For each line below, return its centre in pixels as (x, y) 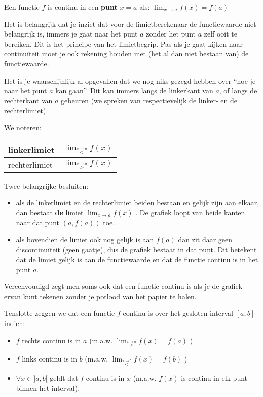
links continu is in (50, 359)
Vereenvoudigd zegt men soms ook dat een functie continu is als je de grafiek (123, 286)
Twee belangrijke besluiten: (46, 185)
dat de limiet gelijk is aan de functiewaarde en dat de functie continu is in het (137, 259)
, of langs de (238, 91)
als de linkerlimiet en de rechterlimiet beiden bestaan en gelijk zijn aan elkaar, (138, 203)
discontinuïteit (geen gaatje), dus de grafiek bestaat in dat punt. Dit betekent (136, 249)
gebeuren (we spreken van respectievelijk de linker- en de (149, 100)
